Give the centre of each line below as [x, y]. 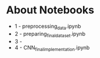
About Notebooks [50, 10]
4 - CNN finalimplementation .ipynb [52, 48]
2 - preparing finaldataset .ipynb [50, 34]
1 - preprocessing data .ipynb [48, 27]
